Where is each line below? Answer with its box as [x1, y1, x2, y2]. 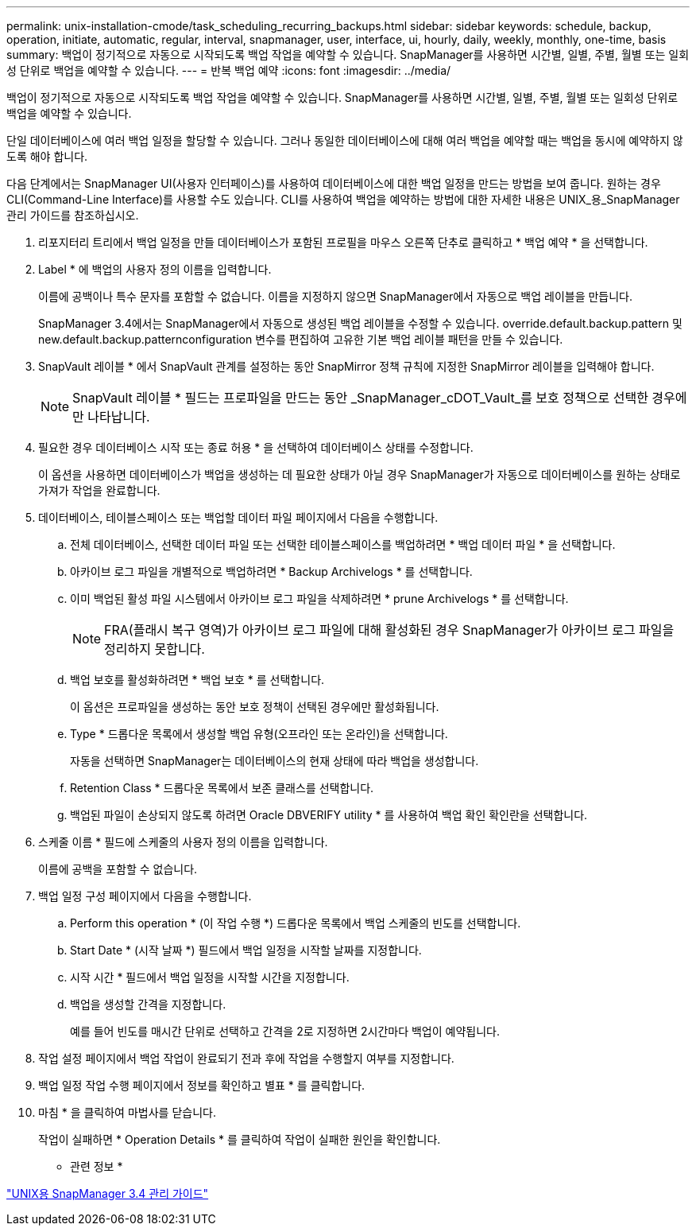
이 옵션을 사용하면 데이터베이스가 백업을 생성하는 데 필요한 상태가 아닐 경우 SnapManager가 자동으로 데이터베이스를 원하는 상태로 [38, 468, 681, 481]
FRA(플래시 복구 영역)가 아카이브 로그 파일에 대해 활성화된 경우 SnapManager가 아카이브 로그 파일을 [104, 622, 675, 638]
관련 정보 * [70, 1160, 123, 1173]
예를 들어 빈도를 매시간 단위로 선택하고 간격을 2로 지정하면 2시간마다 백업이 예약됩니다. [70, 1024, 500, 1038]
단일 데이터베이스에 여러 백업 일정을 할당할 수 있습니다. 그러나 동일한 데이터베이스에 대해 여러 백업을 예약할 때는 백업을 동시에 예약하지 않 [6, 134, 683, 147]
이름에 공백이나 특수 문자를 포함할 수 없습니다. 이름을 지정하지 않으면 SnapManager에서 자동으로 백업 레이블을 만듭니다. [38, 290, 633, 303]
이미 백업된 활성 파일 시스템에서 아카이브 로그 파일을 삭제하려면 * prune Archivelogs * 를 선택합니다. [70, 592, 569, 605]
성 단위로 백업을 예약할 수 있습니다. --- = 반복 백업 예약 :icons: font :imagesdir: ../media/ [6, 64, 451, 77]
